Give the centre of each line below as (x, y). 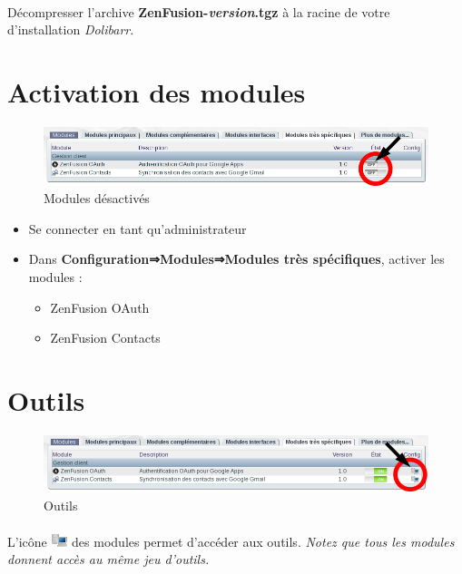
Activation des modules (157, 91)
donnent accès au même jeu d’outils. (108, 559)
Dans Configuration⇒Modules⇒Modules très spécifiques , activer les (236, 259)
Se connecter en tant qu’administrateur (138, 228)
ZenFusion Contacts (105, 338)
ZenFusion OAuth (100, 307)
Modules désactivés (97, 198)
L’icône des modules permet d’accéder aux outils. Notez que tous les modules (231, 541)
